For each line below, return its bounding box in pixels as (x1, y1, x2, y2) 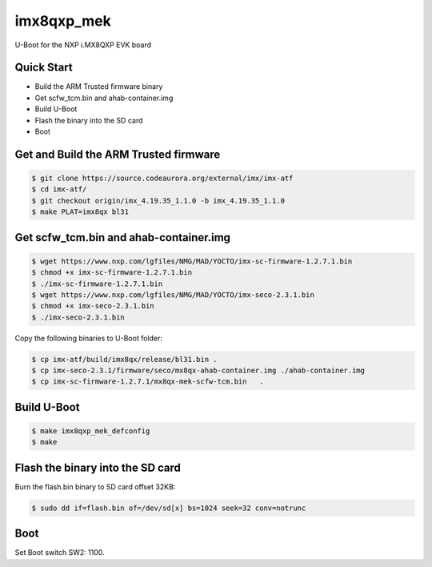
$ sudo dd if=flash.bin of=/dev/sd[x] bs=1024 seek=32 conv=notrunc (31, 503, 306, 513)
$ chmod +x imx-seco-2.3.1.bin (31, 301, 155, 311)
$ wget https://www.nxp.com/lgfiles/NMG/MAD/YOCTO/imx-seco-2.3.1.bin (31, 290, 315, 300)
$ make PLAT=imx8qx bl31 (31, 207, 130, 216)
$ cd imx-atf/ (31, 185, 87, 194)
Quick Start (14, 61, 73, 74)
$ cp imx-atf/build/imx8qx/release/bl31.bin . (31, 355, 218, 364)
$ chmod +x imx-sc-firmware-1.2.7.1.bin (31, 268, 192, 277)
